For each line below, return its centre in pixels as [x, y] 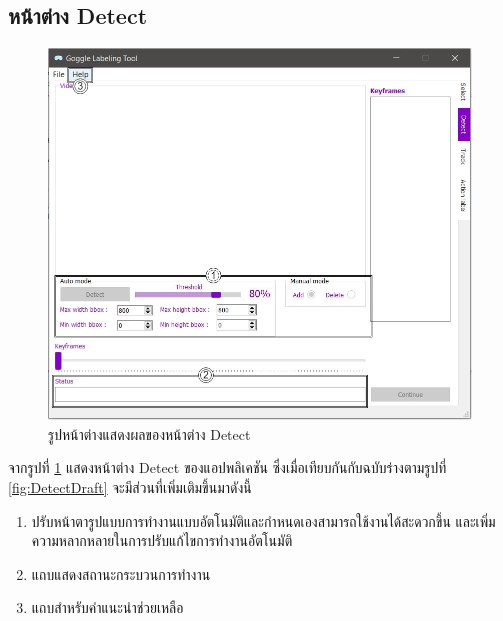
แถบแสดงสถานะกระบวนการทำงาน [121, 573]
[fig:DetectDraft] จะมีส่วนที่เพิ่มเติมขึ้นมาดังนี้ [130, 486]
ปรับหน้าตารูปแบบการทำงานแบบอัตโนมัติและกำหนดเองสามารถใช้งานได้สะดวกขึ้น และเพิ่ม [263, 520]
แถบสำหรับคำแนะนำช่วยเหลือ [107, 607]
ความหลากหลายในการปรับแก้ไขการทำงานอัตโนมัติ [162, 540]
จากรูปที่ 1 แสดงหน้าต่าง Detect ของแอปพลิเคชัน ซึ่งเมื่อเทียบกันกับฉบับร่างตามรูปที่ [227, 467]
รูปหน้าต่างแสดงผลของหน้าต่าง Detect [149, 433]
